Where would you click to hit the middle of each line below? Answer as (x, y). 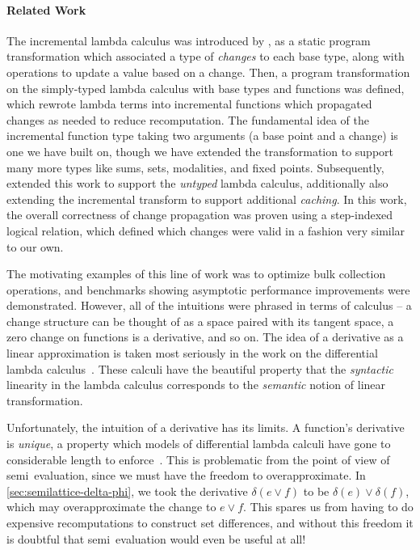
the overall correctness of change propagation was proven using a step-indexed (200, 215)
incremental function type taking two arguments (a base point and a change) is (202, 135)
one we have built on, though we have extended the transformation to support (200, 151)
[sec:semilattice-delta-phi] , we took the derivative (127, 491)
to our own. (35, 246)
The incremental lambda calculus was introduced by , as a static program (189, 40)
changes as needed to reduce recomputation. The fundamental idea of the (188, 119)
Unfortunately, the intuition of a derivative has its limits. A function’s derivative (206, 427)
